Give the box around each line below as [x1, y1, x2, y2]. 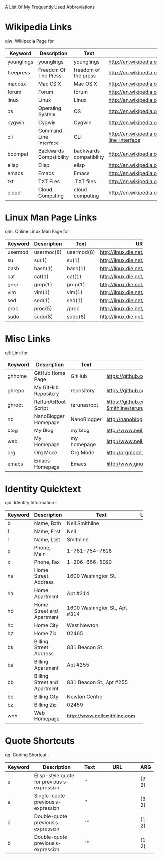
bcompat [7, 150, 29, 157]
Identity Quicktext [5, 484, 81, 495]
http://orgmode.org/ [106, 449, 153, 456]
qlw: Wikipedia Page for [5, 38, 54, 44]
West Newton [66, 622, 99, 629]
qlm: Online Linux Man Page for [5, 228, 69, 234]
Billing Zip [34, 701, 57, 708]
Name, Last [34, 536, 60, 543]
